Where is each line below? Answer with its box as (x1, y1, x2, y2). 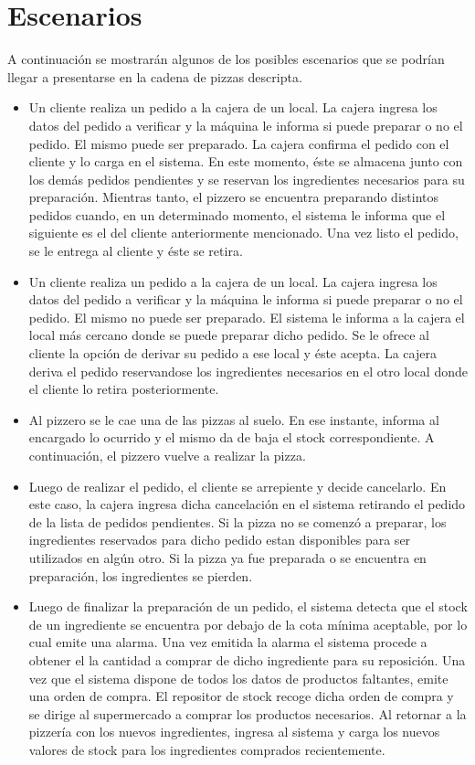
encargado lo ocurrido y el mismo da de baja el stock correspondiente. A (28, 428, 435, 447)
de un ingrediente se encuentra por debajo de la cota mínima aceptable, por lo (28, 614, 468, 633)
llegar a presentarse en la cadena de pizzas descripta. (7, 67, 302, 86)
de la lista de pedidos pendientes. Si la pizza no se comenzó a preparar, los (28, 512, 447, 531)
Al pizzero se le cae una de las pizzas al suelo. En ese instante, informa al (28, 409, 439, 429)
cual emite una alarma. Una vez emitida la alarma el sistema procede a (28, 632, 427, 652)
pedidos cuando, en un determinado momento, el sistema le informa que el (28, 205, 446, 224)
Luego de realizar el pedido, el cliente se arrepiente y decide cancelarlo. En (28, 476, 447, 495)
